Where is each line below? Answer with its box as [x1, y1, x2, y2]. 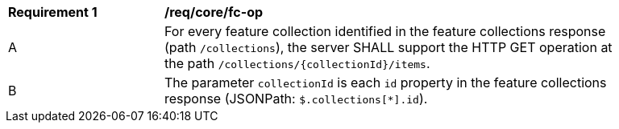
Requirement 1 [8, 4, 98, 20]
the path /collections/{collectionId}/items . [164, 55, 430, 71]
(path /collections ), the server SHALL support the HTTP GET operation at [164, 39, 613, 55]
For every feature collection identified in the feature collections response [164, 23, 606, 39]
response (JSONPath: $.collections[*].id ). [164, 91, 428, 107]
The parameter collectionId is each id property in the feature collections [164, 75, 607, 91]
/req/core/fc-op [164, 4, 264, 20]
